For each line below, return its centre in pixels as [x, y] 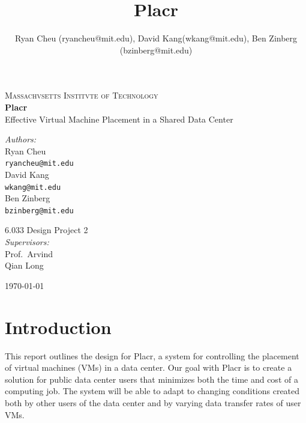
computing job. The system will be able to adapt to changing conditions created [152, 391]
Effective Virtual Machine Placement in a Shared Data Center [119, 119]
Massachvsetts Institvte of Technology [82, 95]
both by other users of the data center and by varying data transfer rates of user [153, 402]
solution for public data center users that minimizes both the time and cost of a [151, 379]
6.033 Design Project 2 [46, 230]
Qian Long [24, 265]
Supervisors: [27, 242]
